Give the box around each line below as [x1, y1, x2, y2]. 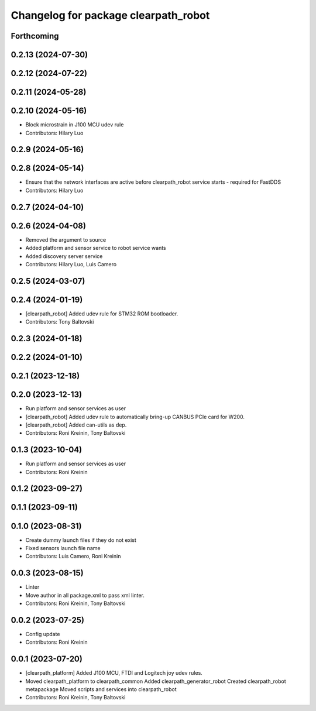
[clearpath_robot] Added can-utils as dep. [25, 421, 127, 428]
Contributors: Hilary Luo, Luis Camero [25, 260, 117, 267]
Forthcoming [11, 31, 59, 41]
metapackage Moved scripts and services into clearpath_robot [25, 686, 177, 693]
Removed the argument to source [25, 236, 107, 243]
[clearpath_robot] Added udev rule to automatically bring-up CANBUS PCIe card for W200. [25, 413, 245, 420]
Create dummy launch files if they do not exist [25, 536, 137, 544]
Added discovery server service [25, 252, 103, 260]
